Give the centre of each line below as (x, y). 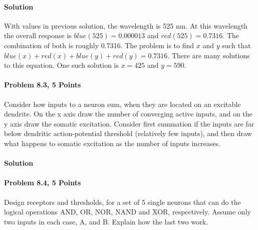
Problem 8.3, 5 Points (43, 85)
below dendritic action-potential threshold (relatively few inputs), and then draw (128, 133)
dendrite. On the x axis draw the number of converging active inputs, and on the (128, 114)
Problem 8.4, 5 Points (43, 183)
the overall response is (38, 35)
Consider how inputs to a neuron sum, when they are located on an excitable (122, 104)
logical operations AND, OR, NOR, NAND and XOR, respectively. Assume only (127, 212)
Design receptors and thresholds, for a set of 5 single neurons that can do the (122, 202)
